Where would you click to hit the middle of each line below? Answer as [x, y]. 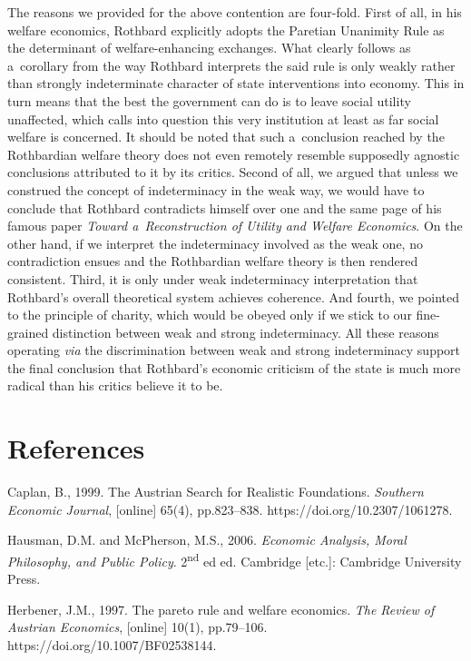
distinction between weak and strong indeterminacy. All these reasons [245, 332]
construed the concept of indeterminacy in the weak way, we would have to [216, 189]
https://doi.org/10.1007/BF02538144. [112, 645]
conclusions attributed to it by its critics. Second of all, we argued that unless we [233, 172]
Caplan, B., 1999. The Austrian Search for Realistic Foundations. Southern [216, 492]
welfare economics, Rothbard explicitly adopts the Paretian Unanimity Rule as [226, 30]
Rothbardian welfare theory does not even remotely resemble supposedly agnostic [234, 154]
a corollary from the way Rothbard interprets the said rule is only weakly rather [231, 65]
